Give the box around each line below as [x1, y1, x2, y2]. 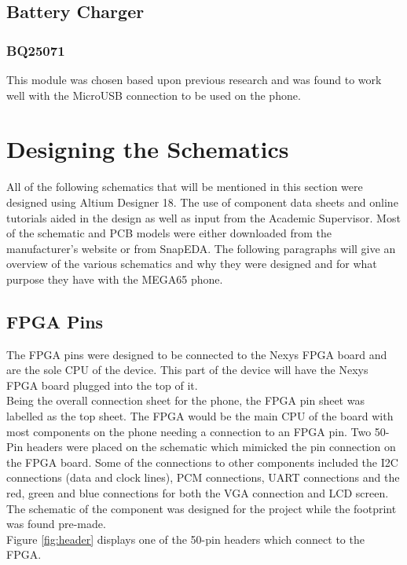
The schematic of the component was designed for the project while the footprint [6, 500, 397, 516]
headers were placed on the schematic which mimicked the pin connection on [26, 438, 396, 455]
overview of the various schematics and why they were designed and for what [6, 255, 377, 272]
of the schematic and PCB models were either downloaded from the [6, 225, 332, 241]
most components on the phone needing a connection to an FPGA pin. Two [6, 423, 372, 439]
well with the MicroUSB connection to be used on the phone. [6, 86, 301, 103]
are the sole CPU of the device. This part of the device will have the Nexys [6, 361, 368, 378]
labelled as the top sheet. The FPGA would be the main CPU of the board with [6, 408, 394, 424]
